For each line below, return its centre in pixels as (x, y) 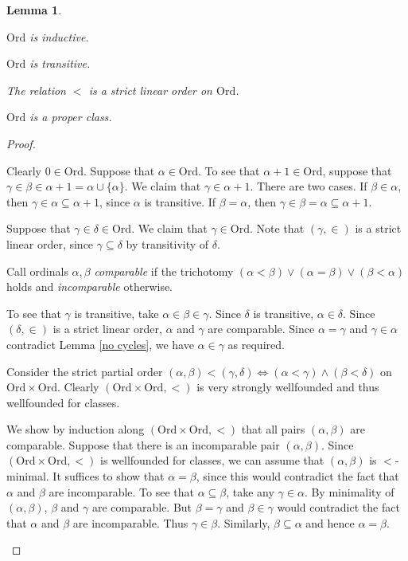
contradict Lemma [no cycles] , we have (100, 344)
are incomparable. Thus (130, 522)
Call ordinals (37, 271)
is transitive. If (180, 201)
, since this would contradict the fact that (297, 476)
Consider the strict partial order (85, 371)
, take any (250, 491)
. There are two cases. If (309, 186)
